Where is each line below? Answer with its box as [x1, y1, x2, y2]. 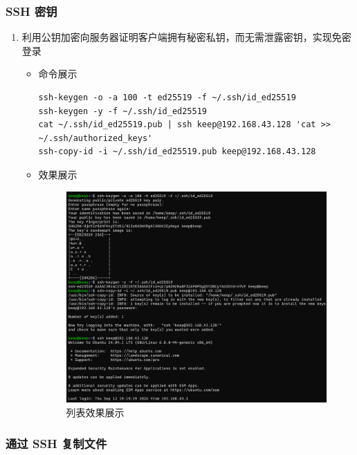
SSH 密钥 [6, 2, 57, 19]
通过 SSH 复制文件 [6, 434, 107, 452]
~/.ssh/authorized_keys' [38, 133, 153, 143]
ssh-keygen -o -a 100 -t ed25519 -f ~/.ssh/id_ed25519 [38, 93, 296, 102]
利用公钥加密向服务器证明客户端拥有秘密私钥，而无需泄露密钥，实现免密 [21, 30, 351, 44]
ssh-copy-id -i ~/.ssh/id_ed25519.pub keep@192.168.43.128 [38, 147, 316, 157]
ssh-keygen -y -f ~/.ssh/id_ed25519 [38, 106, 207, 116]
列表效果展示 [66, 405, 125, 419]
